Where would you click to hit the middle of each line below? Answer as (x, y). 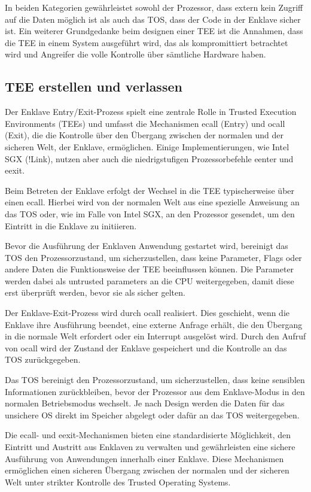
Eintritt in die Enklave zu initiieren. (71, 225)
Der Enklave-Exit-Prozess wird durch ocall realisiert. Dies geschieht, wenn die (147, 313)
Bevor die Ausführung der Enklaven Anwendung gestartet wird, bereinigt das (147, 246)
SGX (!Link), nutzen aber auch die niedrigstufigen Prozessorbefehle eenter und (149, 158)
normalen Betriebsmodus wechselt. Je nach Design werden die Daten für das (145, 403)
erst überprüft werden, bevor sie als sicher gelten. (95, 292)
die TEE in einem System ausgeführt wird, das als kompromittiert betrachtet (147, 42)
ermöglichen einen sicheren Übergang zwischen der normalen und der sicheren (147, 470)
